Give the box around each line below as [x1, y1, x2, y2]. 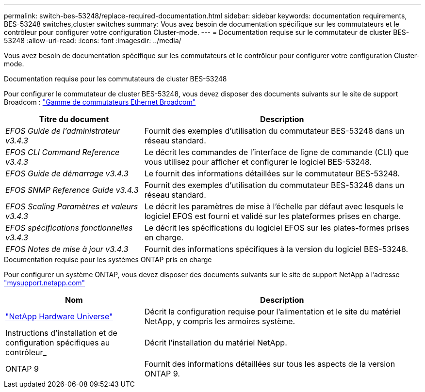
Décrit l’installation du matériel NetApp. [144, 338, 287, 347]
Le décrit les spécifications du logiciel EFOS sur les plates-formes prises [144, 223, 409, 233]
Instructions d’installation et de [5, 328, 117, 338]
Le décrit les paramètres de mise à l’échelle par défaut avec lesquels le [144, 202, 404, 211]
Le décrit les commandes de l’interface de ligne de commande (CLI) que [144, 147, 409, 157]
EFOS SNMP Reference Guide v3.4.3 [5, 185, 139, 195]
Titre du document [39, 114, 109, 124]
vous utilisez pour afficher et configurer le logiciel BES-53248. [144, 157, 372, 167]
